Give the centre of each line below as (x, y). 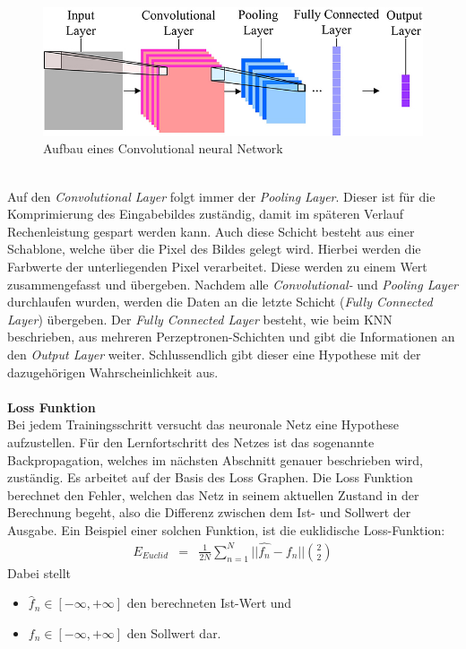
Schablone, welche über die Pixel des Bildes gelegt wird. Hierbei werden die (214, 249)
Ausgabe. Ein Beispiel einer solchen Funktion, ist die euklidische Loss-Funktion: (226, 529)
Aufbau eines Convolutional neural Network (163, 148)
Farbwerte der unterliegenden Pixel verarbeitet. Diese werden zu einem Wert (217, 266)
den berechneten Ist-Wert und (209, 603)
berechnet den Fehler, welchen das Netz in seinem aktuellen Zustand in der (213, 494)
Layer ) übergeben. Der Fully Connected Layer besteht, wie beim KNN (200, 319)
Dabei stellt (39, 572)
